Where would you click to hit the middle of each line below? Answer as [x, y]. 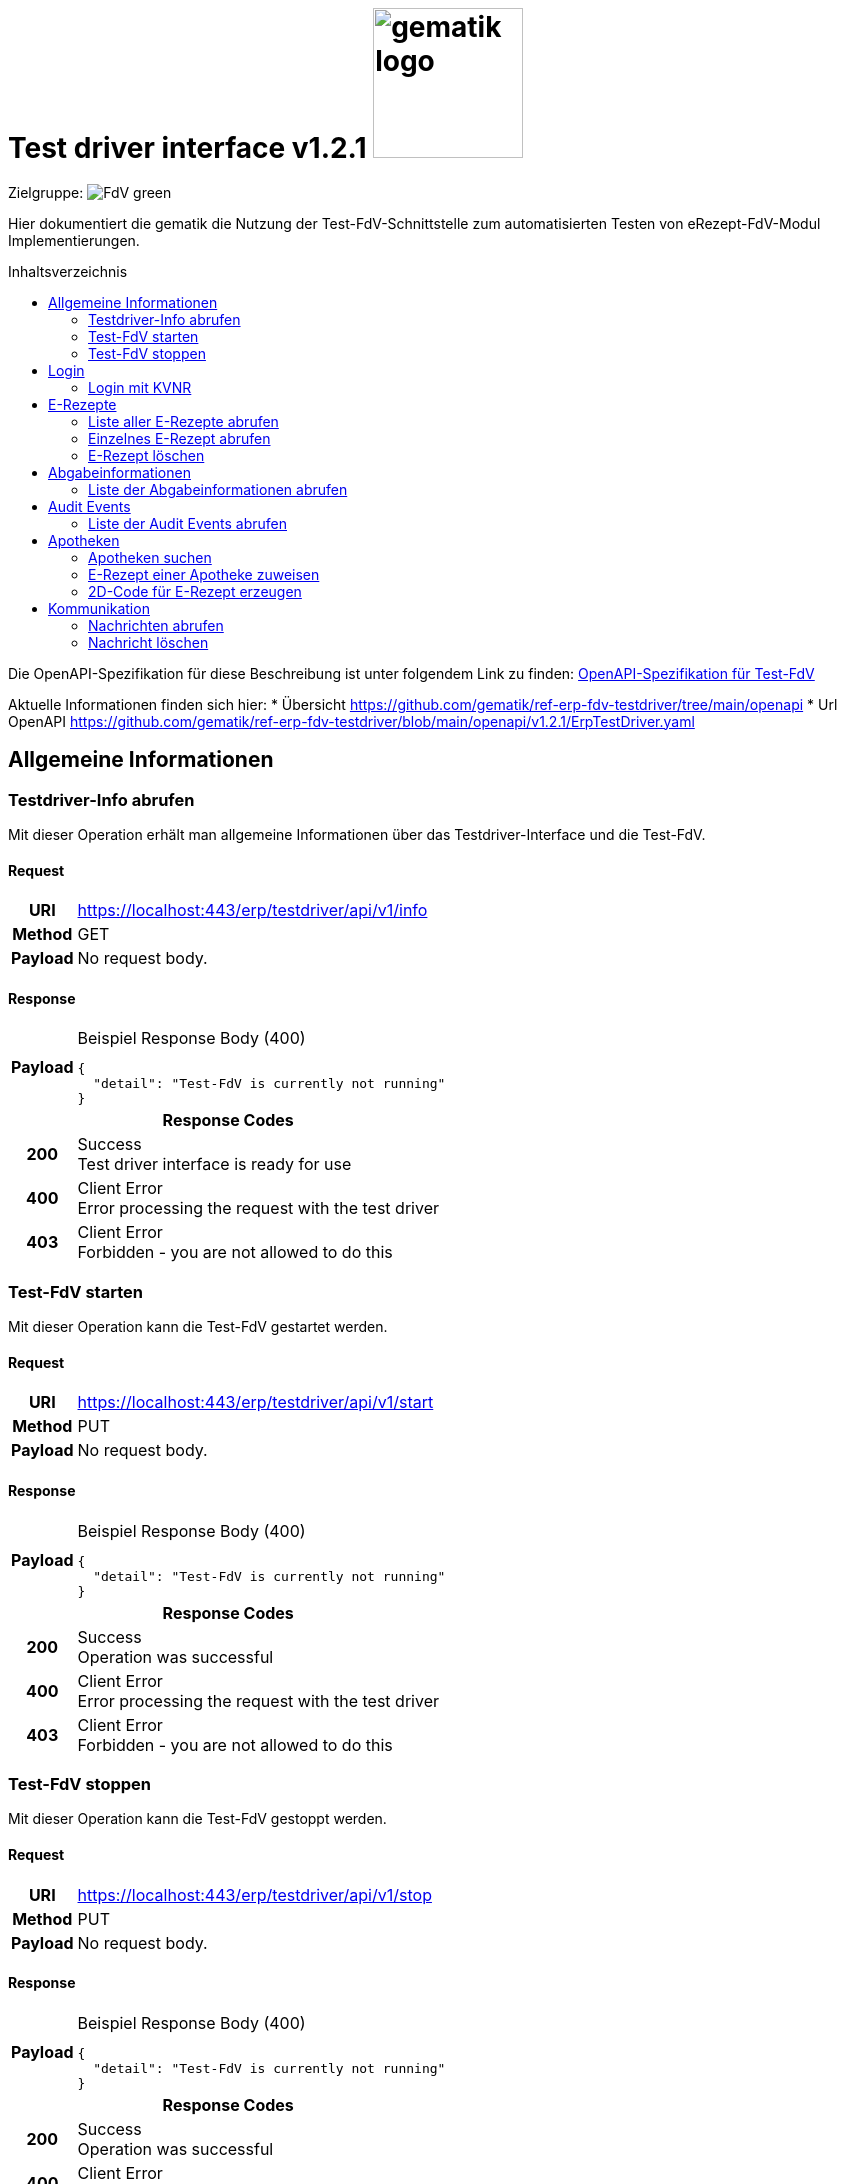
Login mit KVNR [140, 387]
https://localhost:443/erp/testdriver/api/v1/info [252, 910]
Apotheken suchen [150, 557]
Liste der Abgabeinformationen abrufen [218, 489]
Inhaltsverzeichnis [68, 271]
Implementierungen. [74, 240]
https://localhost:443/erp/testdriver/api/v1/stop [254, 1894]
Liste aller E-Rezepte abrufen [183, 421]
